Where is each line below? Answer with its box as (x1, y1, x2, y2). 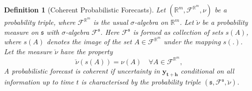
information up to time (4, 77, 74, 87)
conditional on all (180, 65, 234, 76)
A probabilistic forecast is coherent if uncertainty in (4, 65, 160, 76)
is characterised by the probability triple (81, 77, 201, 87)
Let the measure (4, 46, 52, 56)
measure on (4, 26, 39, 37)
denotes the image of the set (47, 36, 132, 47)
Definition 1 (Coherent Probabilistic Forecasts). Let (4, 4, 166, 14)
